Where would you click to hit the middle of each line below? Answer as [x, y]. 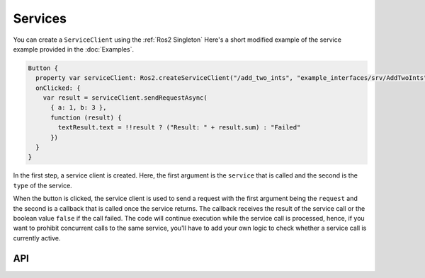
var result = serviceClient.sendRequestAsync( [125, 98]
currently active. [37, 238]
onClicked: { [58, 88]
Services [40, 18]
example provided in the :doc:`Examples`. [74, 49]
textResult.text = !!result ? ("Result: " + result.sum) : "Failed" [179, 128]
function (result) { [86, 117]
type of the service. [42, 185]
